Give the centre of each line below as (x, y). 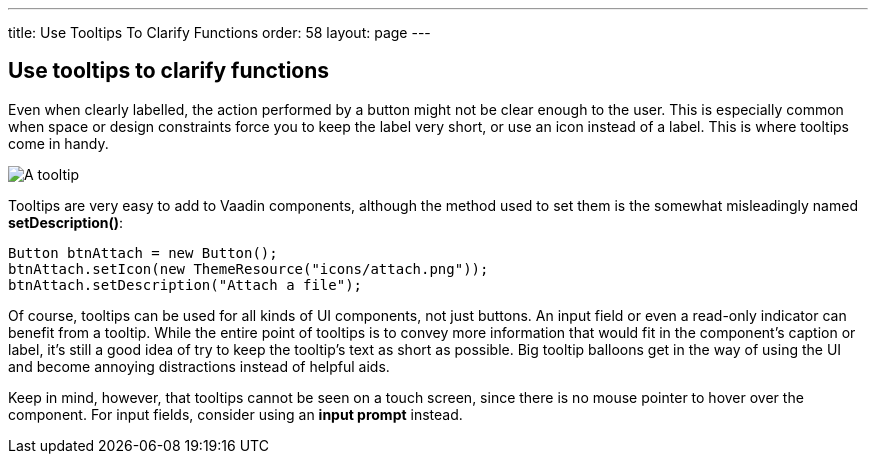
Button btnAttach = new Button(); (143, 252)
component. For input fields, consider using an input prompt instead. (235, 414)
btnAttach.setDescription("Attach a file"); (185, 284)
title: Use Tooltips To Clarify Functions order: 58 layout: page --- (219, 32)
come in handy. (58, 143)
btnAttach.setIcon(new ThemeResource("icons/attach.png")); (248, 268)
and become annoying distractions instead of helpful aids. (199, 366)
